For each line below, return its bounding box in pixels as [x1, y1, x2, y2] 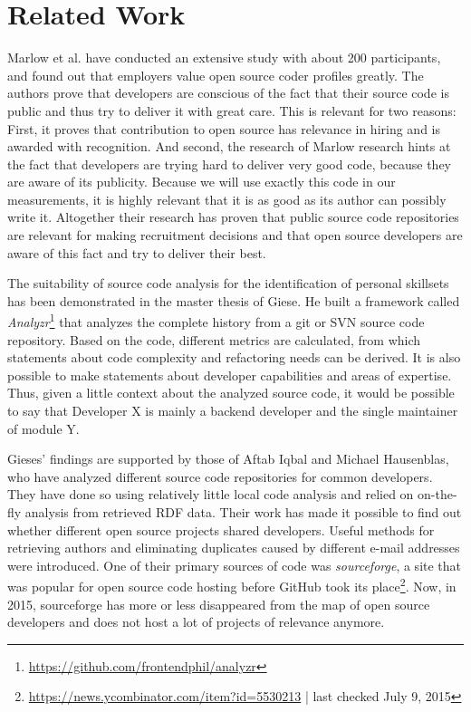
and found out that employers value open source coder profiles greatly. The [7, 65, 424, 84]
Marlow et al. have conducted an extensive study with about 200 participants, [7, 48, 441, 67]
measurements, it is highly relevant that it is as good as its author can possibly [7, 189, 447, 208]
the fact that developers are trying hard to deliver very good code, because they [7, 154, 451, 173]
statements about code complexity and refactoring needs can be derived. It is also [7, 348, 461, 367]
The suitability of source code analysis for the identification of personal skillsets [7, 274, 449, 293]
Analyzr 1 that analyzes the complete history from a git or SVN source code [7, 310, 425, 332]
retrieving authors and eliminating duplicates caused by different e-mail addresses [7, 538, 460, 557]
